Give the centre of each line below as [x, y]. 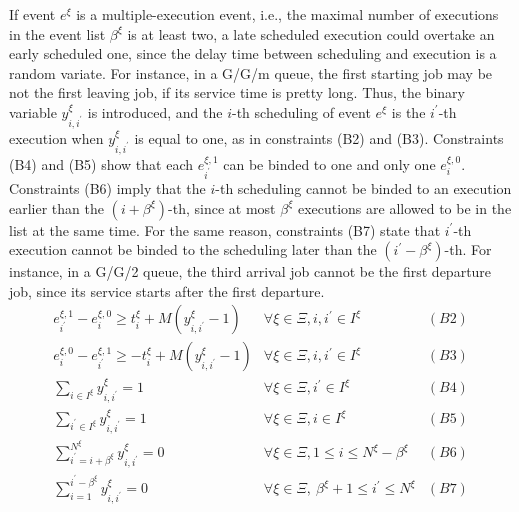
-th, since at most [222, 207]
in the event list [57, 33]
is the [408, 111]
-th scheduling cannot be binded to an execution [363, 187]
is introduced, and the [155, 111]
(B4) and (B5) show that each [101, 163]
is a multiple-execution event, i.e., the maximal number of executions [287, 14]
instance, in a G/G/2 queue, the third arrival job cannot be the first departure [250, 271]
